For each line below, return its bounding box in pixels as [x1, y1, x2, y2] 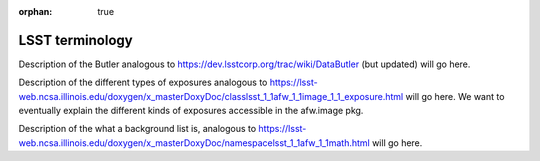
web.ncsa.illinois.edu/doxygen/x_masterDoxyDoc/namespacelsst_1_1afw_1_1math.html [18, 136, 370, 149]
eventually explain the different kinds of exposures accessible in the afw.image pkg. [18, 105, 364, 117]
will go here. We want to [405, 90, 505, 102]
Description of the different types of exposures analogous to [18, 76, 268, 89]
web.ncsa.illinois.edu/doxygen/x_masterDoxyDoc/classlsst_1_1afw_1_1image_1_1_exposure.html [18, 90, 404, 102]
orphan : [18, 6, 53, 17]
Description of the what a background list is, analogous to [18, 123, 257, 135]
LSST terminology [18, 31, 134, 49]
